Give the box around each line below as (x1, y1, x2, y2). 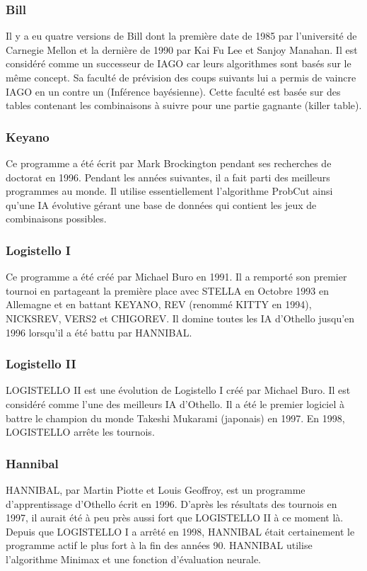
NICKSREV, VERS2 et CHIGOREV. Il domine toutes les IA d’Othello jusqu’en (6, 310, 355, 325)
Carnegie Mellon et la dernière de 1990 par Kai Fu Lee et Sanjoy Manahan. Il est (6, 42, 358, 57)
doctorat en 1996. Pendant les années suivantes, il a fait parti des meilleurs (6, 169, 330, 184)
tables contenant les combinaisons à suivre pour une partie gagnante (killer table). (6, 98, 362, 113)
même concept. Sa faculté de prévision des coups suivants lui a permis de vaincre (6, 70, 356, 84)
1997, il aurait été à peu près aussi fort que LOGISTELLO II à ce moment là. (6, 510, 344, 525)
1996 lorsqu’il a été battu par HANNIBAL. (6, 324, 192, 339)
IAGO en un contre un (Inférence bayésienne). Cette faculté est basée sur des (6, 84, 341, 98)
